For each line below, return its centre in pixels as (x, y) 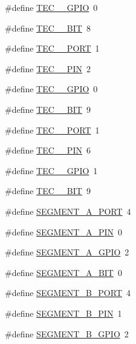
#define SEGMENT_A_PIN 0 (63, 231)
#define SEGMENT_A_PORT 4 (68, 211)
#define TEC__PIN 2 (48, 68)
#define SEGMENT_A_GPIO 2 (67, 252)
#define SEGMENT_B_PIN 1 (63, 313)
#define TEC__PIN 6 (48, 150)
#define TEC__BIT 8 (48, 28)
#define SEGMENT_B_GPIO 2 (67, 333)
